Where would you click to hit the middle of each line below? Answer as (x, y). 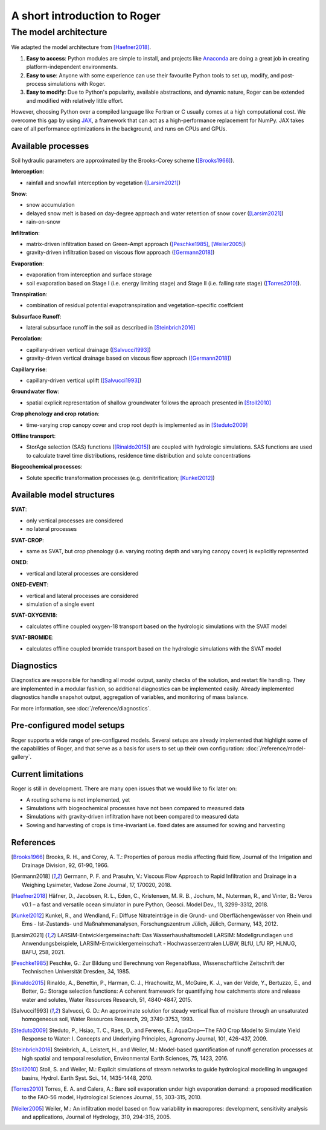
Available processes (50, 146)
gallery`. (21, 757)
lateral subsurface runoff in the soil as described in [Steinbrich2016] (111, 328)
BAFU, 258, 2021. (43, 952)
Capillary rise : (29, 369)
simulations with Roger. (76, 83)
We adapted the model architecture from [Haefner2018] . (81, 47)
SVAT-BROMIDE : (32, 637)
